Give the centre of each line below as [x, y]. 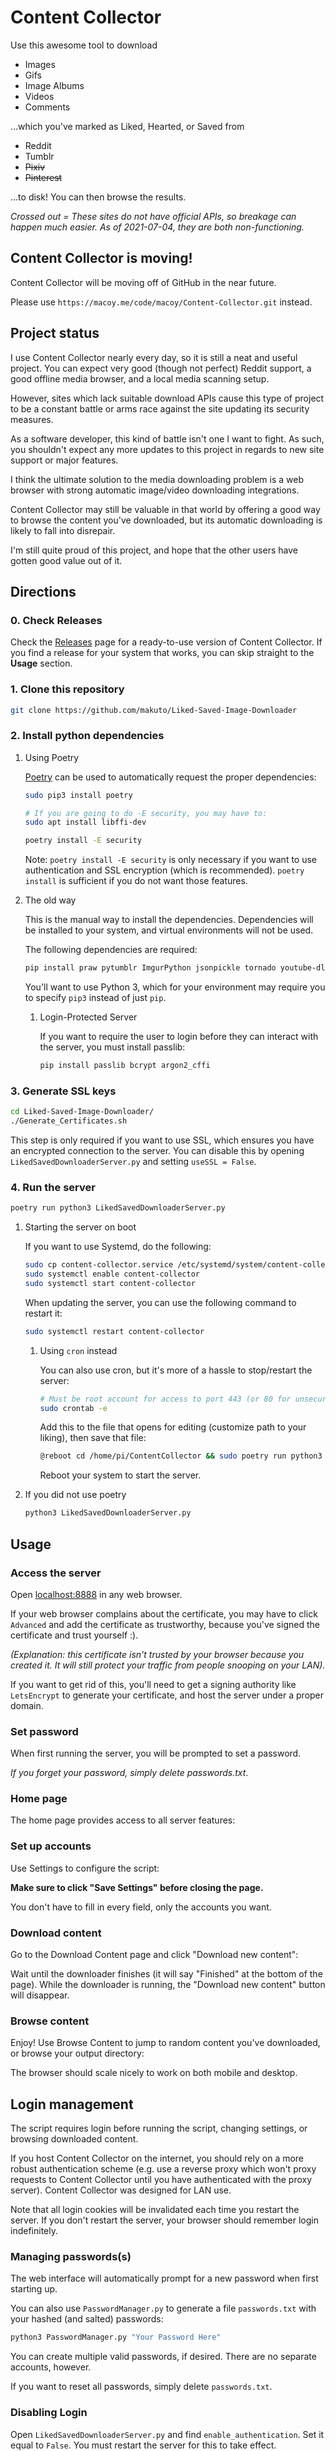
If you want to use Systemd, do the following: [118, 1247]
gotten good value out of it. [66, 560]
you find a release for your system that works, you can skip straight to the [162, 653]
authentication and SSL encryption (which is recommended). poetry [164, 870]
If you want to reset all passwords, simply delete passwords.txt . [141, 2387]
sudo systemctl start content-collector [110, 1283]
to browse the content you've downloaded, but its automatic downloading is [166, 520]
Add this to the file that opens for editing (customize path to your [173, 1427]
